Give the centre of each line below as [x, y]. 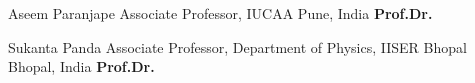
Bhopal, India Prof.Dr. [81, 66]
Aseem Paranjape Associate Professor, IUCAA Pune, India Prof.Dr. [220, 13]
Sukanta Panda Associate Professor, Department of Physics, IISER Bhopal [237, 46]
